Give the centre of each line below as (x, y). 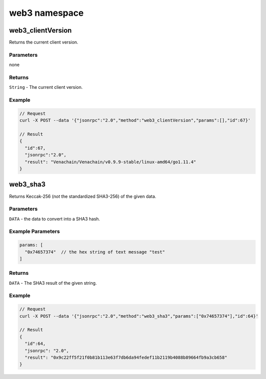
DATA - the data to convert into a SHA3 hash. (55, 219)
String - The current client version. (46, 87)
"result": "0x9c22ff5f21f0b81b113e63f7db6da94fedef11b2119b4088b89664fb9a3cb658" (126, 358)
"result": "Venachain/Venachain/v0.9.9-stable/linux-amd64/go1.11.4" (111, 162)
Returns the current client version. (44, 42)
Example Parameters (34, 231)
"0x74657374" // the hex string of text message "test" (95, 252)
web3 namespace (46, 13)
